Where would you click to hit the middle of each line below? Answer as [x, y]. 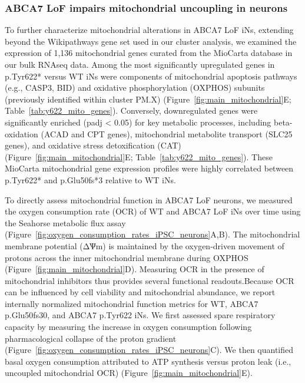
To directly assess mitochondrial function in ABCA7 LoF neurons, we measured [149, 199]
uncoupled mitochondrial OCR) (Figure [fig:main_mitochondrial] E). [129, 373]
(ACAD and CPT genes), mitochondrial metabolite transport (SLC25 [167, 133]
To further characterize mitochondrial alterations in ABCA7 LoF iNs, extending [149, 30]
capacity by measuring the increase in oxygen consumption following [128, 327]
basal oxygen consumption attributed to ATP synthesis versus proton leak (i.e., [148, 361]
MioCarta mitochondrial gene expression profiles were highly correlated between [149, 168]
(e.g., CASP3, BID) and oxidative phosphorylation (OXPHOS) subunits [135, 88]
